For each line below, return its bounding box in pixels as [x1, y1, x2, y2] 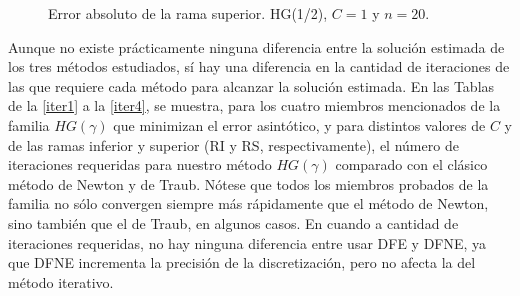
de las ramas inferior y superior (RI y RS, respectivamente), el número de [8, 134, 459, 155]
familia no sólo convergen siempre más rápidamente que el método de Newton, [8, 193, 489, 214]
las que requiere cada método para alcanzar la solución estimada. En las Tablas [8, 75, 495, 96]
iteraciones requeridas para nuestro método [8, 154, 272, 175]
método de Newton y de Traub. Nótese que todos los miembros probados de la [8, 173, 489, 194]
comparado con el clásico [335, 154, 488, 175]
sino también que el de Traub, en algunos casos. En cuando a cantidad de [8, 212, 459, 233]
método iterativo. [8, 271, 114, 292]
